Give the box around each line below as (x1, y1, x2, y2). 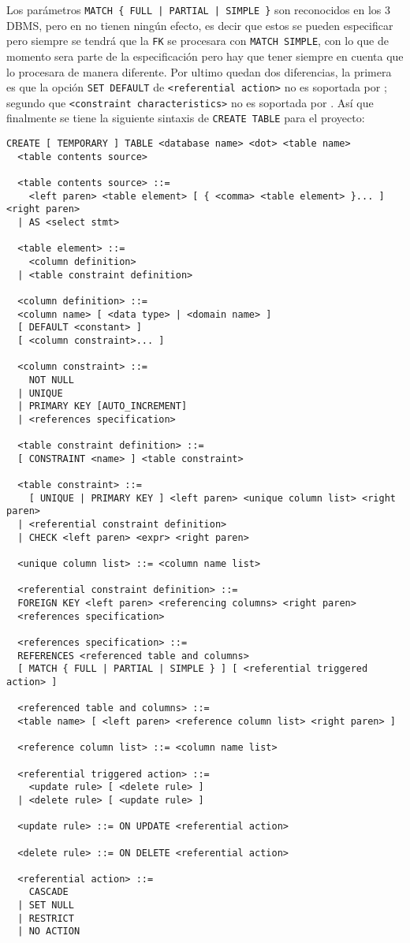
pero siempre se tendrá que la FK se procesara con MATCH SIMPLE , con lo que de (6, 32, 389, 49)
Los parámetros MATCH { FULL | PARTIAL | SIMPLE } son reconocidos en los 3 (6, 2, 390, 17)
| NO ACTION (17, 926, 80, 937)
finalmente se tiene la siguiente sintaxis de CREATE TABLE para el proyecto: (6, 110, 365, 126)
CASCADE (28, 886, 69, 898)
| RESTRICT (17, 912, 74, 924)
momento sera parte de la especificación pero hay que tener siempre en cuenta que (6, 47, 404, 64)
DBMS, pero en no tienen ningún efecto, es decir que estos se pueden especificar (6, 17, 393, 33)
